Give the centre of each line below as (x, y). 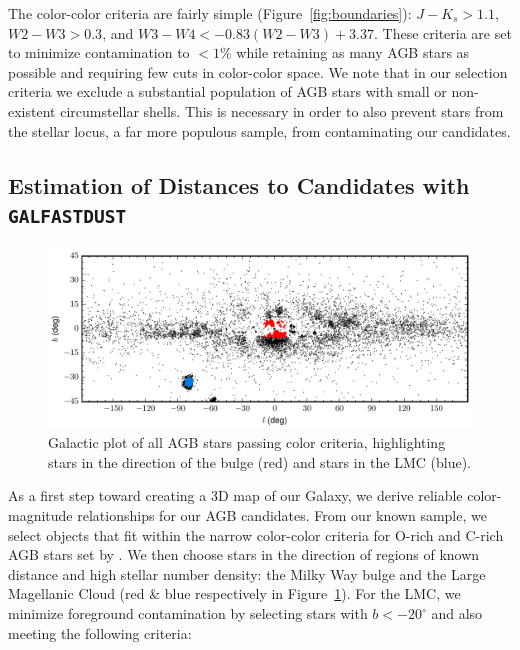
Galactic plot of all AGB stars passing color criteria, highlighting (247, 442)
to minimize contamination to (99, 52)
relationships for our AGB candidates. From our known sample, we (282, 515)
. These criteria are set (443, 32)
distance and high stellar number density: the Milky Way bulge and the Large (247, 573)
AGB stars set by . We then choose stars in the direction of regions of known (244, 554)
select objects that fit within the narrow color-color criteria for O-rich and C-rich (256, 534)
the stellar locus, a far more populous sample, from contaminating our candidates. (259, 130)
